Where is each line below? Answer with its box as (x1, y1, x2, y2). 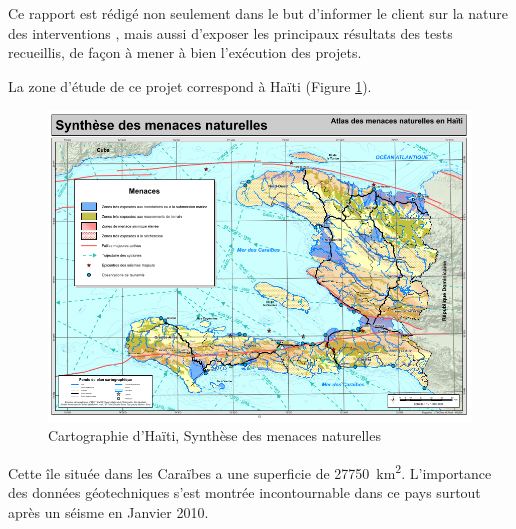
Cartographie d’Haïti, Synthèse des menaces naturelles (48, 425, 381, 446)
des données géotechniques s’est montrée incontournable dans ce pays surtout (8, 482, 481, 503)
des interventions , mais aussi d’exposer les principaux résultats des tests (8, 22, 453, 43)
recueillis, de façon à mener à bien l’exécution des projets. (8, 42, 362, 63)
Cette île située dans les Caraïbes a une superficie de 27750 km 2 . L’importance (8, 460, 492, 483)
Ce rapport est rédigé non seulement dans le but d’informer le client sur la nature (8, 3, 508, 23)
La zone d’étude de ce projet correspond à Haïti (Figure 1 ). (8, 75, 372, 96)
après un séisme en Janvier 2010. (8, 501, 209, 522)
